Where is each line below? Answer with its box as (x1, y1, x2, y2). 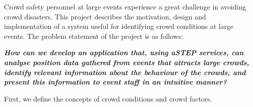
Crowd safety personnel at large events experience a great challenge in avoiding (4, 1, 246, 11)
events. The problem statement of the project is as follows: (4, 30, 183, 41)
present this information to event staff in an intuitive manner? (4, 77, 227, 87)
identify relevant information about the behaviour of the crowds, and (4, 67, 246, 77)
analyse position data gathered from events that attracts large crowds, (4, 57, 250, 67)
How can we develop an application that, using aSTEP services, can (4, 47, 244, 58)
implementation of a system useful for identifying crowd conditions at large (4, 21, 234, 31)
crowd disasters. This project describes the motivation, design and (4, 11, 206, 21)
